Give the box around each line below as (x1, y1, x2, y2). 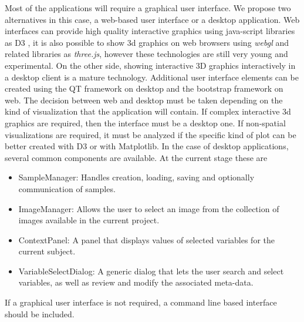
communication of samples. (18, 182, 116, 194)
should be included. (5, 307, 75, 320)
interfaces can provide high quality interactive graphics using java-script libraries (5, 25, 295, 37)
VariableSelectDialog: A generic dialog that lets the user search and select (18, 264, 284, 277)
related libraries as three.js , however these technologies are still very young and (5, 48, 288, 60)
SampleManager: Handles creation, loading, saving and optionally (18, 171, 255, 183)
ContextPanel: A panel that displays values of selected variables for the (18, 233, 275, 246)
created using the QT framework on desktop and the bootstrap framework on (5, 82, 283, 95)
